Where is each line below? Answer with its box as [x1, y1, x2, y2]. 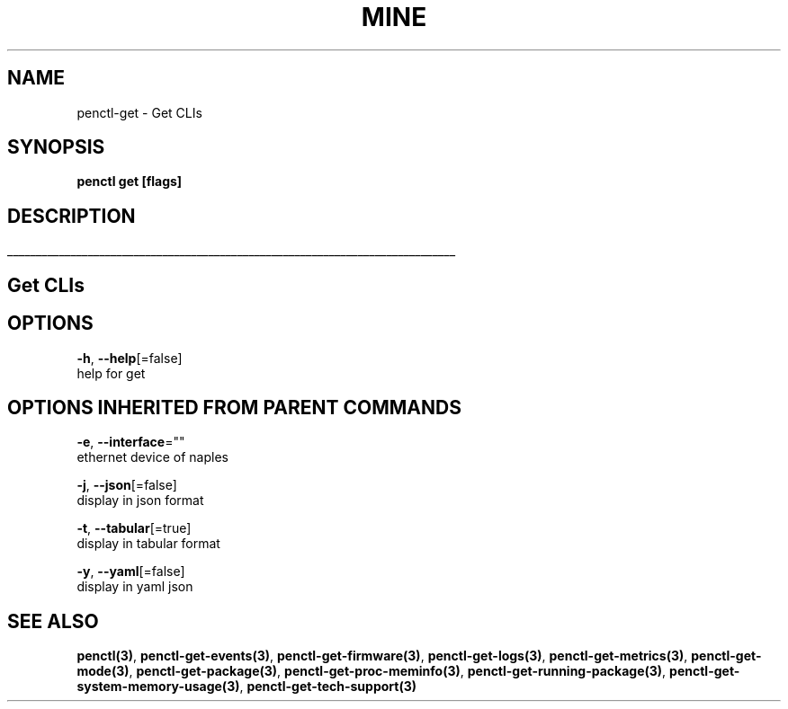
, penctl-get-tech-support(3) [239, 678, 417, 695]
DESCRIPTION [7, 204, 136, 227]
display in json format [76, 492, 204, 509]
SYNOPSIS [7, 136, 105, 159]
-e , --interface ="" [76, 434, 185, 450]
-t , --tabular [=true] [76, 520, 192, 536]
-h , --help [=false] [76, 350, 183, 366]
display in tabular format [76, 536, 220, 552]
